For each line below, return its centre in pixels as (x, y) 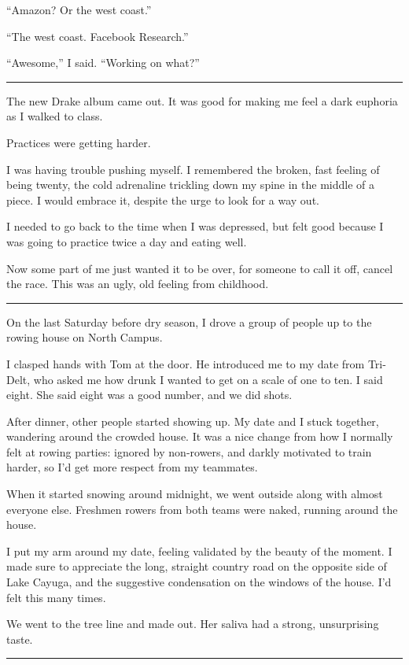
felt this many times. (56, 597)
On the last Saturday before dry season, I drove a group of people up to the (189, 321)
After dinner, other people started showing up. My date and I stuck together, (193, 421)
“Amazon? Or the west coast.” (79, 9)
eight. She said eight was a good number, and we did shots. (149, 395)
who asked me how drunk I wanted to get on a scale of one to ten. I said (208, 379)
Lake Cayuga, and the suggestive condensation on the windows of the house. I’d (199, 582)
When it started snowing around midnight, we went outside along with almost (195, 494)
